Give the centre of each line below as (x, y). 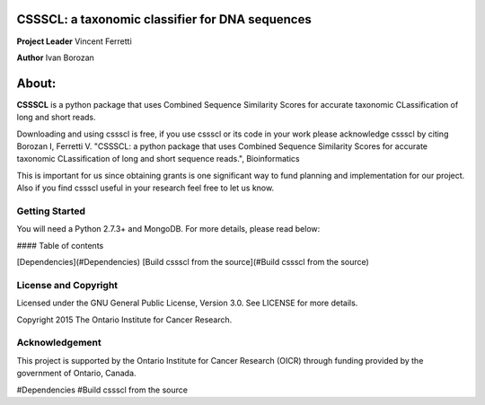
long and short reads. (56, 118)
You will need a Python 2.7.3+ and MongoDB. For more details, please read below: (168, 229)
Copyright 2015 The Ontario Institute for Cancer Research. (124, 320)
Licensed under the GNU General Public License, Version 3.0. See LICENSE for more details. (187, 303)
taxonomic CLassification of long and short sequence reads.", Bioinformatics (158, 159)
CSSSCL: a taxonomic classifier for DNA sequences (164, 19)
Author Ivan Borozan (55, 57)
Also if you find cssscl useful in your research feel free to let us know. (145, 188)
